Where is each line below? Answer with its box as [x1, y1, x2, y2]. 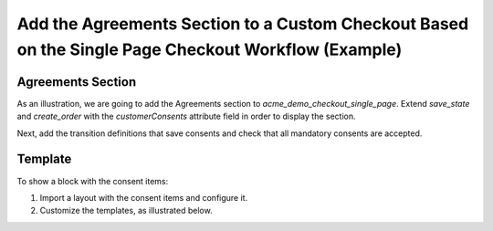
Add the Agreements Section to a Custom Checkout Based [16, 14, 469, 34]
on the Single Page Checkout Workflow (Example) [16, 39, 403, 59]
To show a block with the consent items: [16, 175, 169, 186]
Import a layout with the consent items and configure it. [39, 192, 248, 203]
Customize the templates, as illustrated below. [39, 205, 214, 216]
